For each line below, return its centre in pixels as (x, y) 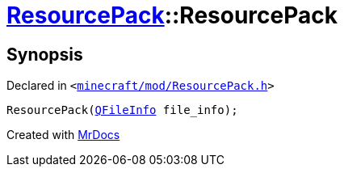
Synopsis (45, 54)
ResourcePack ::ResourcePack (172, 15)
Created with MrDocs (63, 135)
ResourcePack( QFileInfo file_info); (122, 110)
